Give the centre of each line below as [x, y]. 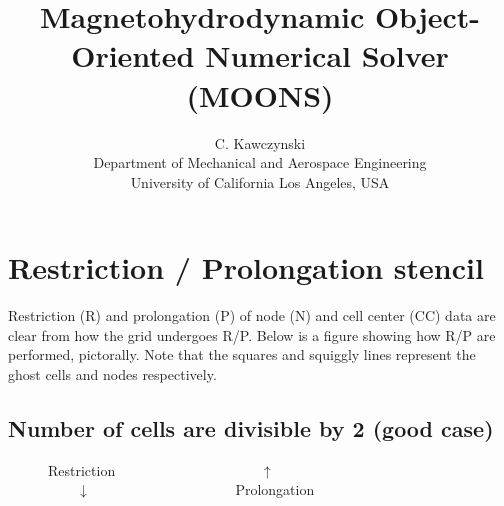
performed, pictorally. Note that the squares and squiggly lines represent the [242, 354]
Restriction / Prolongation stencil [246, 267]
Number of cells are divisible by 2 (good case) [251, 427]
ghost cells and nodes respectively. [112, 374]
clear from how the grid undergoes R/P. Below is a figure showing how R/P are [252, 334]
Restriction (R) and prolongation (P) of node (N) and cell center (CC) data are [252, 315]
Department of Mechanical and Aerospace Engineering [260, 162]
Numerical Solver [327, 55]
